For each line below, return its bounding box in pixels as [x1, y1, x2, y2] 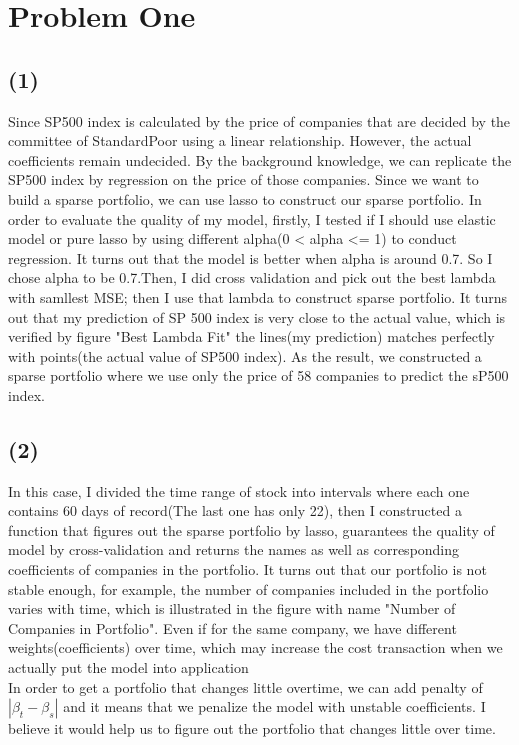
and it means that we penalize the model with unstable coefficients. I [63, 696, 486, 717]
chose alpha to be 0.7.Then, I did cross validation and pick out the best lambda [8, 267, 496, 288]
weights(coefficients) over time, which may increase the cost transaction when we [8, 637, 503, 658]
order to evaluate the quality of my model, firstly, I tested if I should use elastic [8, 208, 496, 229]
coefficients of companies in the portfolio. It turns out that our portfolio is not [8, 559, 487, 580]
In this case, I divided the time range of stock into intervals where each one [8, 480, 470, 501]
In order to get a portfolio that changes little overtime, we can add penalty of [8, 676, 483, 697]
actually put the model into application [8, 657, 249, 678]
